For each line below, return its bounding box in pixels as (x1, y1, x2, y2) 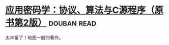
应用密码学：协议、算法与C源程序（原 (5, 4, 164, 16)
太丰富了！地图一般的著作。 (5, 34, 64, 40)
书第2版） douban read (5, 17, 97, 28)
